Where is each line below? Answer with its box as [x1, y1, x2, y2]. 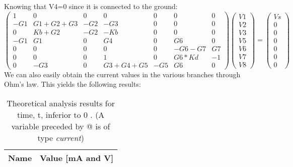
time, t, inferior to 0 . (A [17, 109, 105, 121]
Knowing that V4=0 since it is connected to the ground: [4, 1, 178, 11]
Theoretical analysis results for [7, 97, 115, 109]
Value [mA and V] [40, 152, 114, 164]
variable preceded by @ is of [11, 120, 110, 132]
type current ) [37, 132, 84, 144]
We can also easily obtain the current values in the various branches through [4, 69, 241, 79]
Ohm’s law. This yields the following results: [4, 79, 141, 89]
